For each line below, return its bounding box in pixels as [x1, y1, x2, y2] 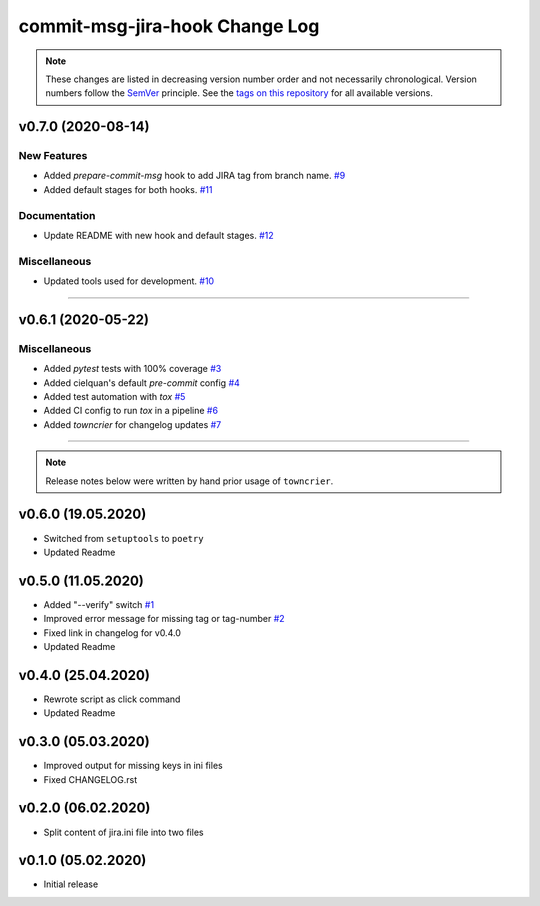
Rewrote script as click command [43, 693, 181, 705]
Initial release [43, 878, 99, 890]
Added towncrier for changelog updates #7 [43, 418, 222, 430]
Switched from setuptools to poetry [43, 532, 204, 544]
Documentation [18, 208, 96, 222]
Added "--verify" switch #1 [43, 598, 155, 610]
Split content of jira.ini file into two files [43, 826, 204, 838]
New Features [18, 149, 88, 163]
